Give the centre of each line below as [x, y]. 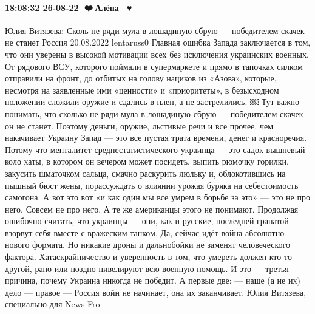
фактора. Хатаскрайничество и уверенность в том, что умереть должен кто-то [148, 257]
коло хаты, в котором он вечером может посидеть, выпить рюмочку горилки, [147, 161]
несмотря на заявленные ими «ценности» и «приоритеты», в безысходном [142, 90]
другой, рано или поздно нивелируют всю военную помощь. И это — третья [147, 268]
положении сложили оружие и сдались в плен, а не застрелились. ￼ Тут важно [152, 102]
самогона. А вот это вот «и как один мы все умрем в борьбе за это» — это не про [157, 197]
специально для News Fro [52, 304]
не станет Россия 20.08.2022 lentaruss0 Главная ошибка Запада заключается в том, [158, 42]
